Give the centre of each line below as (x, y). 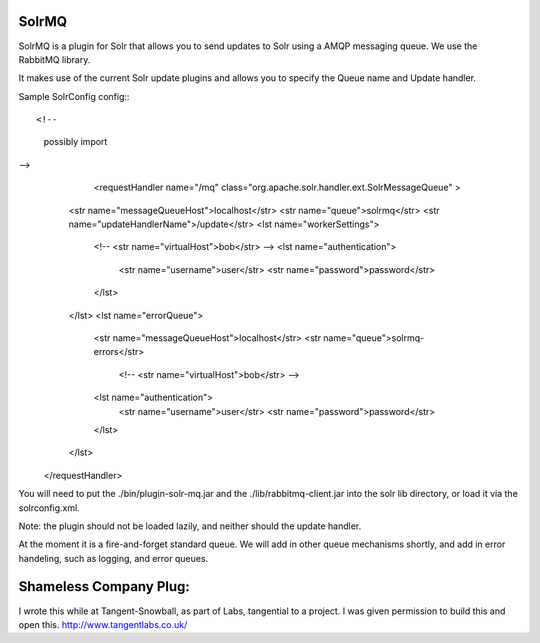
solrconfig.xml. (49, 507)
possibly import (75, 142)
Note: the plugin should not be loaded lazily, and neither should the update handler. (190, 526)
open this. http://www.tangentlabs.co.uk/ (103, 624)
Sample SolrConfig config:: (74, 96)
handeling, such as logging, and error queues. (113, 558)
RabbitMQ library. (54, 59)
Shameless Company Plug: (104, 586)
